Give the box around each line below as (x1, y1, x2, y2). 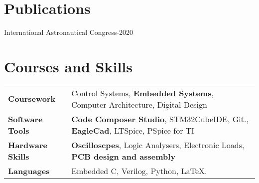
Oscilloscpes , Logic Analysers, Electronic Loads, (71, 139, 245, 151)
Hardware (8, 139, 47, 151)
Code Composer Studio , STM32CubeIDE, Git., (71, 113, 249, 125)
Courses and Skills (4, 56, 132, 76)
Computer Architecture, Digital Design (71, 98, 207, 110)
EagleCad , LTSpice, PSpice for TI (71, 124, 195, 136)
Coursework (8, 93, 56, 105)
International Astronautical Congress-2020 (4, 27, 133, 37)
